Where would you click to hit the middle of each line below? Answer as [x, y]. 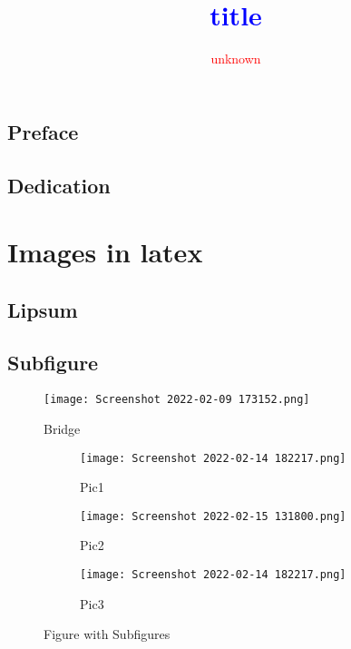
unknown [236, 59]
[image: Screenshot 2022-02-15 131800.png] [213, 516]
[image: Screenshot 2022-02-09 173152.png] [177, 400]
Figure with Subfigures [107, 634]
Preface [43, 131]
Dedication [59, 185]
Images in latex [105, 252]
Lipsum [43, 309]
